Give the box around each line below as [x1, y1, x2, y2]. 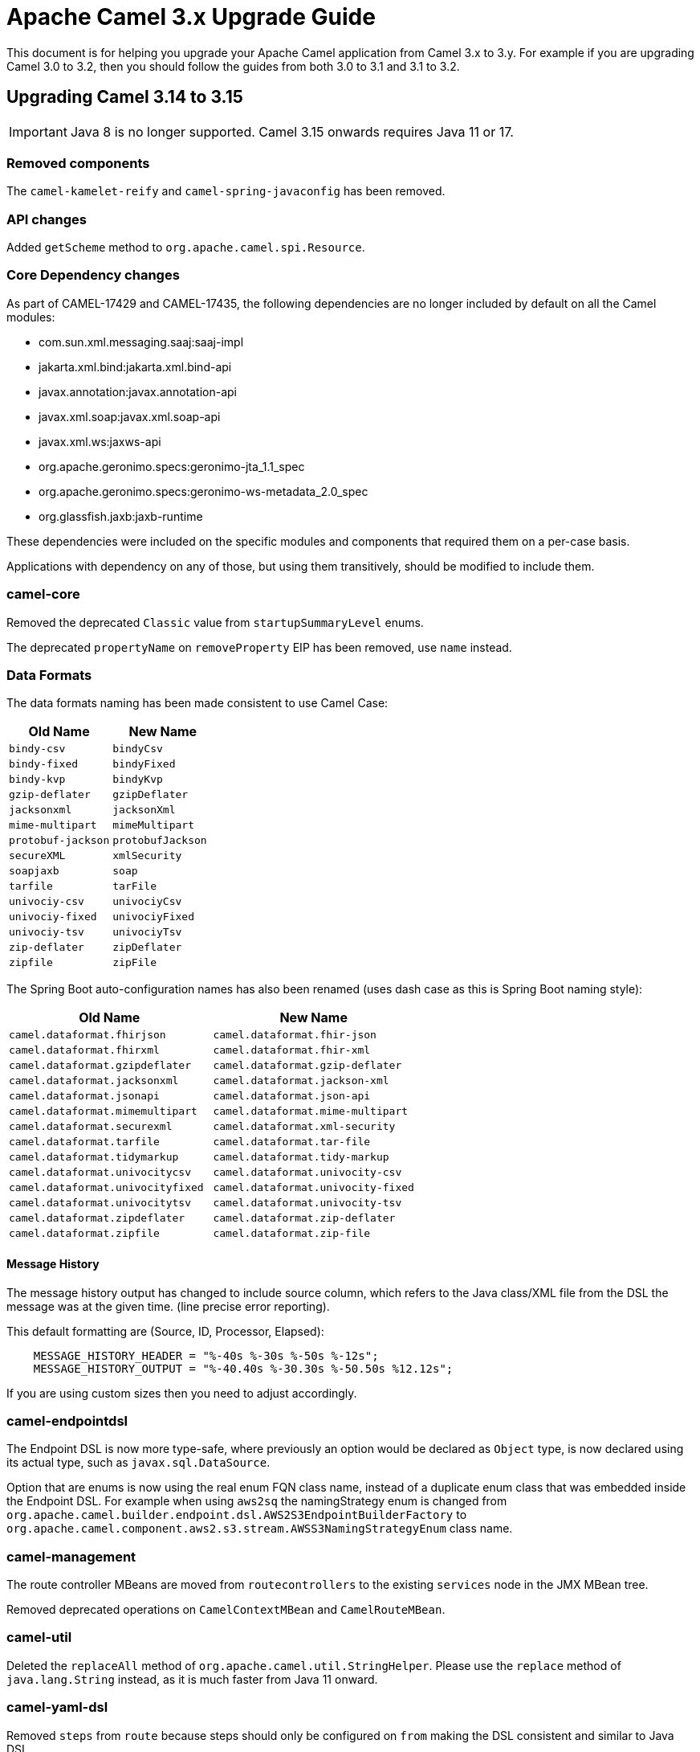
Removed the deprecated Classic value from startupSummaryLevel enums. [6, 615, 424, 629]
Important [9, 123, 67, 140]
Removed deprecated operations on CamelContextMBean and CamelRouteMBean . [6, 1603, 446, 1617]
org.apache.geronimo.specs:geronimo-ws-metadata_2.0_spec [39, 484, 368, 498]
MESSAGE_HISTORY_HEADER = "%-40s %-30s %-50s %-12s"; [33, 1349, 379, 1362]
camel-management [6, 1548, 136, 1565]
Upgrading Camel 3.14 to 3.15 [6, 87, 243, 108]
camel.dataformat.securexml [9, 1120, 173, 1133]
